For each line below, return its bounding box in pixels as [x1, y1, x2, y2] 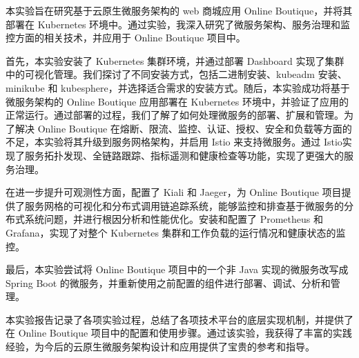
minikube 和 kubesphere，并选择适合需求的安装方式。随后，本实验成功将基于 [6, 80, 350, 95]
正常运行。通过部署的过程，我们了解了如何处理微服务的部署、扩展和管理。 [6, 108, 344, 122]
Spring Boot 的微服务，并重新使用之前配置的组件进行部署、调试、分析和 [6, 275, 331, 290]
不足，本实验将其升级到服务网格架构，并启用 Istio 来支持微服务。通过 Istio [6, 135, 342, 149]
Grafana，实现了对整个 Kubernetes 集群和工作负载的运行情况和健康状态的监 [6, 225, 346, 239]
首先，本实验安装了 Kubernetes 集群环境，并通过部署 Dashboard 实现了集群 [6, 53, 345, 68]
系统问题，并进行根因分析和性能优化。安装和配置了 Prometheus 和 [24, 212, 323, 226]
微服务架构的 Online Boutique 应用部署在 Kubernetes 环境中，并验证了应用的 [6, 94, 349, 108]
